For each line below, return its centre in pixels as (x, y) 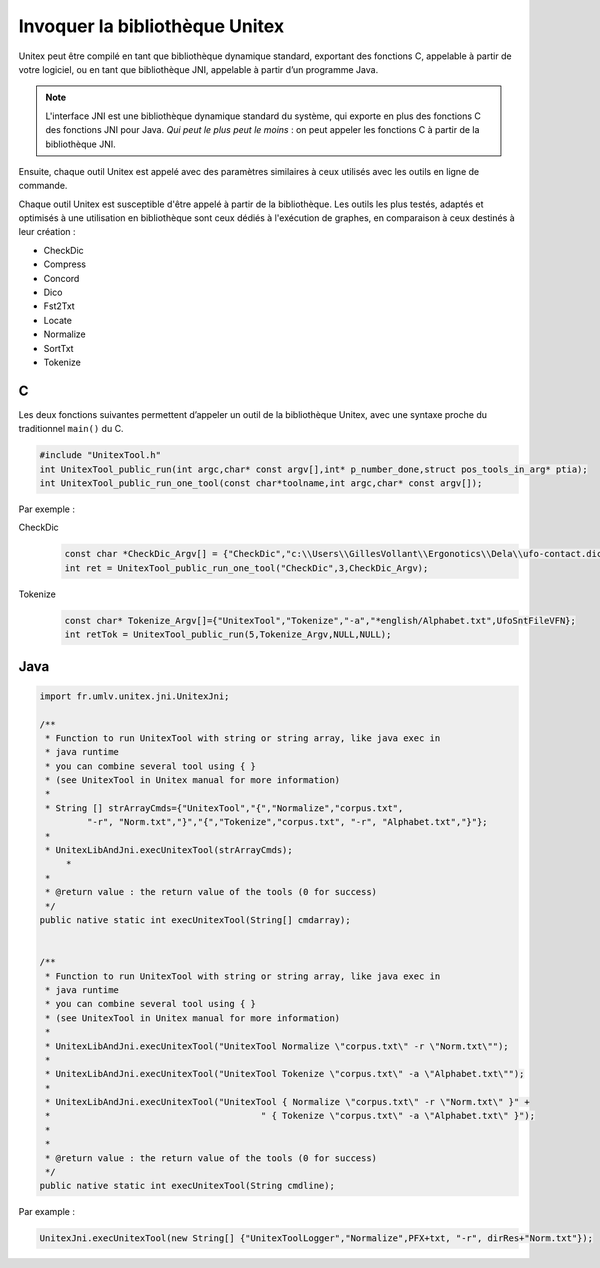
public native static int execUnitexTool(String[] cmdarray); (195, 919)
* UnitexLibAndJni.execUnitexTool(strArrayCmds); (169, 850)
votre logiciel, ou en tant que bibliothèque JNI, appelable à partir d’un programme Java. (198, 69)
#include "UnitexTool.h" (100, 455)
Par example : (46, 1212)
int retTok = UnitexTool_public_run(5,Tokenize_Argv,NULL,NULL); (228, 634)
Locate (57, 320)
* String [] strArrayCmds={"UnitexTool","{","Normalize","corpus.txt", (224, 808)
